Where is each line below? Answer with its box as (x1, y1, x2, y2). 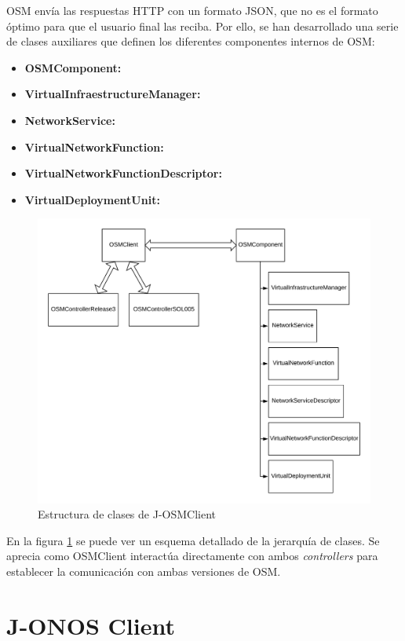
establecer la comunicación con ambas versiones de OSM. (6, 563, 281, 580)
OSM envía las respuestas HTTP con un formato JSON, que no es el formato (6, 2, 378, 18)
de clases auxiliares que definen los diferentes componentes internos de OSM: (6, 33, 375, 49)
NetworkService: (24, 112, 115, 128)
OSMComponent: (24, 59, 122, 75)
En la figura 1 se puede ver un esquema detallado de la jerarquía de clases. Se (6, 532, 380, 548)
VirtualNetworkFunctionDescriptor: (24, 165, 222, 181)
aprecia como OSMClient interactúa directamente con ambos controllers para (6, 548, 378, 564)
